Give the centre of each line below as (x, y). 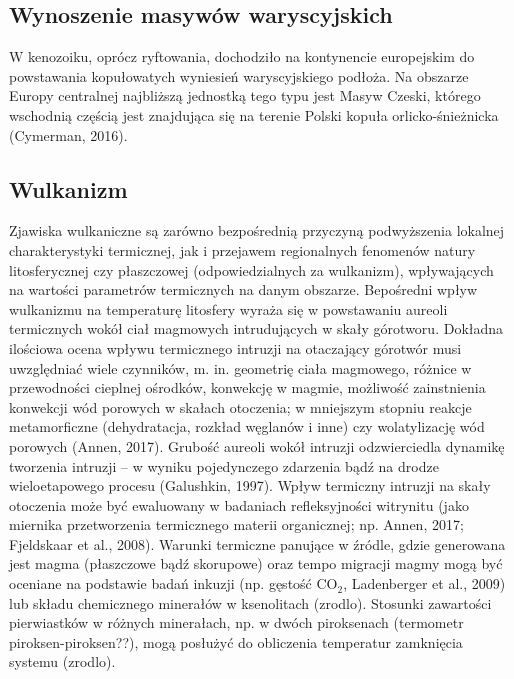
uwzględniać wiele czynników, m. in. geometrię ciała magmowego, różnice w (240, 367)
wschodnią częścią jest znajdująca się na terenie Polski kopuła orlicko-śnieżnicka (254, 114)
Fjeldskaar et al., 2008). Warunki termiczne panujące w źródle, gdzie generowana (257, 543)
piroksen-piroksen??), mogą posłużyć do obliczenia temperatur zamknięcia (236, 641)
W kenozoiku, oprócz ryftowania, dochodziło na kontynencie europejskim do (242, 56)
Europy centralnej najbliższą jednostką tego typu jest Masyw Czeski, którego (245, 95)
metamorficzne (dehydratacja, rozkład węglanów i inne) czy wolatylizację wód (247, 426)
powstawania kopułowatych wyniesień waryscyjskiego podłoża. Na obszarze (239, 75)
